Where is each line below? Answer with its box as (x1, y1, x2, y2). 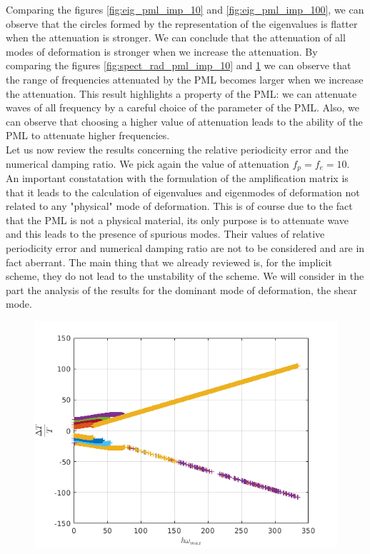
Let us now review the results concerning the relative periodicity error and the (6, 141, 349, 156)
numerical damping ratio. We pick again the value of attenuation (6, 156, 289, 171)
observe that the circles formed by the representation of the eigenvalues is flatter (6, 16, 358, 31)
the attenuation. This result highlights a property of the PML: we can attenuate (6, 86, 357, 101)
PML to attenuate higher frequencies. (6, 128, 170, 143)
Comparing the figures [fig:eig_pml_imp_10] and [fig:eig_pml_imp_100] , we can (6, 2, 364, 16)
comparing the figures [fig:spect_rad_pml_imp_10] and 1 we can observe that (6, 58, 351, 73)
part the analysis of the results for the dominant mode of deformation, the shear (6, 282, 357, 297)
